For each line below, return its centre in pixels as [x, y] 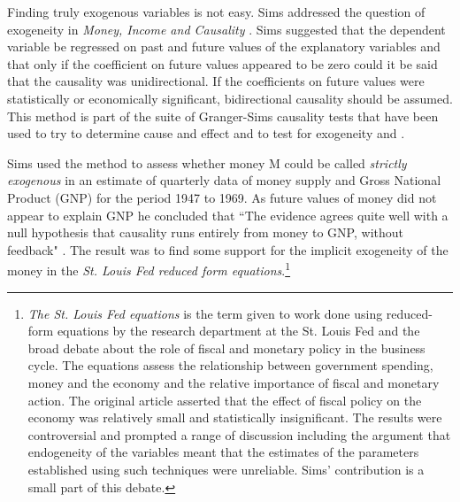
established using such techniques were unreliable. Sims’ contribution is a [226, 469]
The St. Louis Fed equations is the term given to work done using [205, 313]
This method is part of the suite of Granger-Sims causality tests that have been [223, 116]
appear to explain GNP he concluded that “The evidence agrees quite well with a [228, 215]
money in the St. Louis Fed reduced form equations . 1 [149, 269]
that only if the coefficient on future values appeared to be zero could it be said [222, 63]
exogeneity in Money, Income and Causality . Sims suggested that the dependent [226, 29]
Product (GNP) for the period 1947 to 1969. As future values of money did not [222, 197]
